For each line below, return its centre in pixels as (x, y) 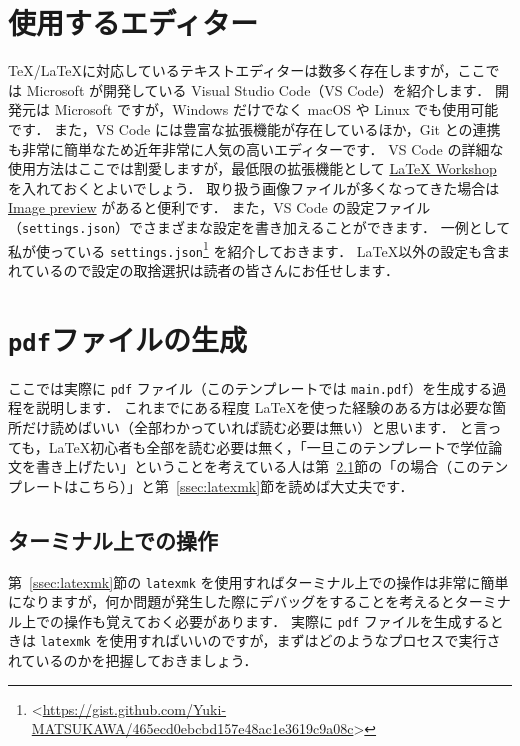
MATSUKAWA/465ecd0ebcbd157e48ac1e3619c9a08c (192, 728)
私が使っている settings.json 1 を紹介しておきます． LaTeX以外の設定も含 (252, 249)
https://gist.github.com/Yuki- (134, 708)
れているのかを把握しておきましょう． (133, 660)
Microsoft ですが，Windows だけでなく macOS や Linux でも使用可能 (276, 109)
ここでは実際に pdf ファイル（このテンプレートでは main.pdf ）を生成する (250, 387)
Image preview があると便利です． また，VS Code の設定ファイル (219, 207)
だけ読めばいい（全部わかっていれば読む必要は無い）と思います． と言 (254, 426)
